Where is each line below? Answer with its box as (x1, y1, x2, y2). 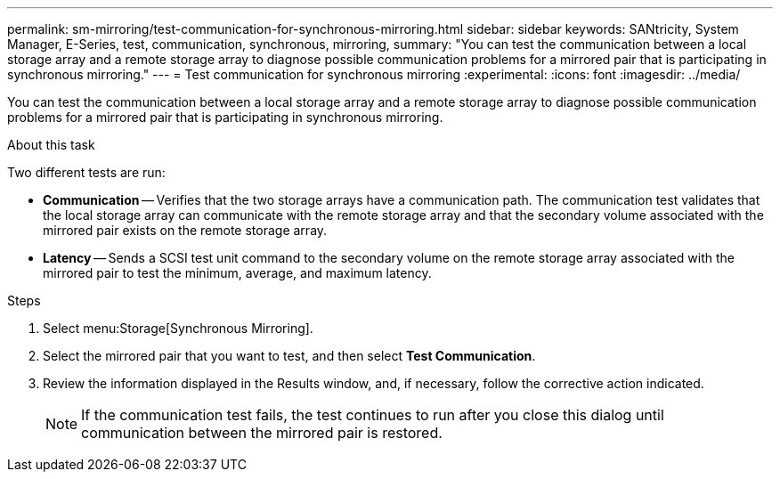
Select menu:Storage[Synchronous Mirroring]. (43, 321, 313, 336)
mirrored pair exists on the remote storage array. (43, 223, 328, 238)
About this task (7, 137, 95, 152)
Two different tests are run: (7, 165, 166, 180)
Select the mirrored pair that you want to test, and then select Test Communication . (43, 348, 536, 363)
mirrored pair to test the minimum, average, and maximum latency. (43, 265, 432, 280)
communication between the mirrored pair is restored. (81, 424, 443, 442)
